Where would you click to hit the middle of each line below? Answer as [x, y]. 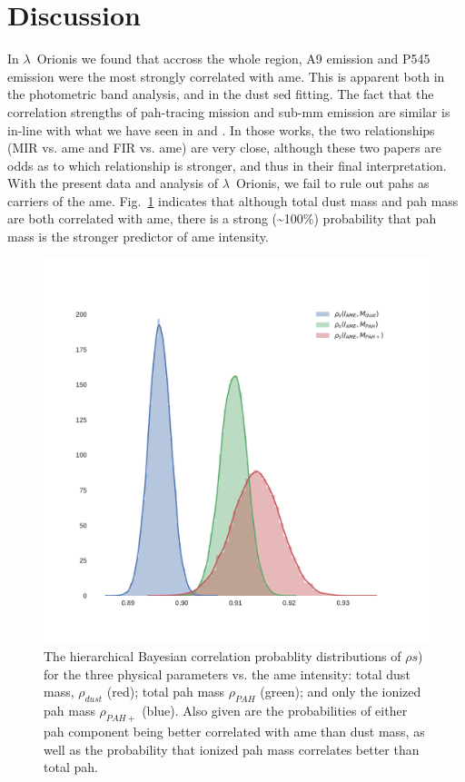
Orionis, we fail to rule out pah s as [332, 183]
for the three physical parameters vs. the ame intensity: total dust [227, 673]
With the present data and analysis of [113, 183]
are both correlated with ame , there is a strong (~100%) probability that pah [222, 218]
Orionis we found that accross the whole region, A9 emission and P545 [233, 59]
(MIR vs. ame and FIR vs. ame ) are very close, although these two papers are [224, 148]
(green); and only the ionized [341, 692]
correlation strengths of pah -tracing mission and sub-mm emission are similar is [229, 111]
